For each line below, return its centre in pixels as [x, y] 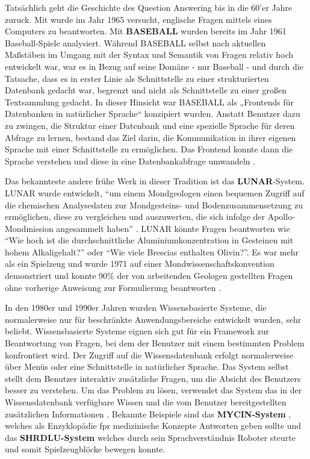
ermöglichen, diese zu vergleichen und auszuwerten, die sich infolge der [135, 217]
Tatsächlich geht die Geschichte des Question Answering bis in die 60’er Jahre [149, 7]
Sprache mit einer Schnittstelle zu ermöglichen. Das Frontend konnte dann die [149, 149]
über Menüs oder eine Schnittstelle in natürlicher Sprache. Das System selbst [147, 367]
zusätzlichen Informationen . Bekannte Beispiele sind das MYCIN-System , [148, 414]
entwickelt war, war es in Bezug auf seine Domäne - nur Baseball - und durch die [154, 66]
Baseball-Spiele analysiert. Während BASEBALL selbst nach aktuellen [135, 42]
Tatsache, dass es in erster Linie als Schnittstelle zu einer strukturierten [137, 78]
